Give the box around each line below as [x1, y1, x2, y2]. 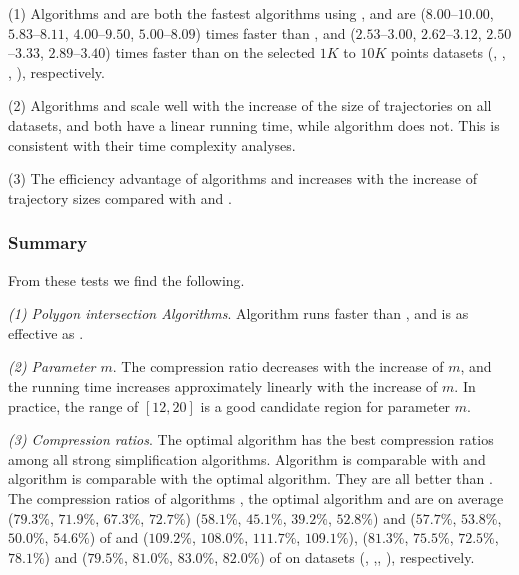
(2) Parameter [8, 356, 96, 377]
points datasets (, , [391, 42, 506, 63]
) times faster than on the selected [105, 42, 316, 63]
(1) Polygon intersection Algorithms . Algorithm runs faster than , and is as [8, 303, 469, 324]
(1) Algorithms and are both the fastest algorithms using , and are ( [8, 3, 426, 23]
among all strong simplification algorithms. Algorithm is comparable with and [8, 448, 486, 469]
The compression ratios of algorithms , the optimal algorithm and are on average [8, 487, 504, 508]
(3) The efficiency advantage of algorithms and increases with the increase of [8, 168, 477, 189]
